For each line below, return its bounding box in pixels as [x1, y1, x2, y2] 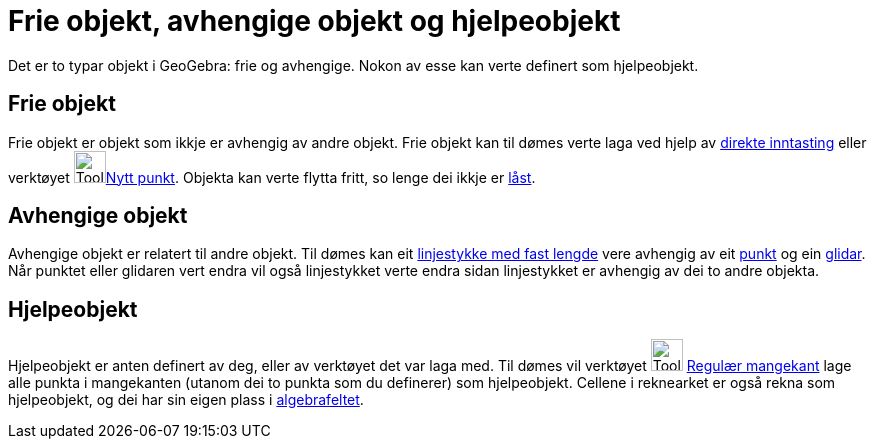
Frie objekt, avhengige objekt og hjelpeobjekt [8, 4, 621, 38]
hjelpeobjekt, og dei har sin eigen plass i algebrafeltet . [8, 391, 364, 409]
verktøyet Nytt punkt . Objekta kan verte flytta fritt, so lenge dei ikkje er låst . [8, 168, 536, 186]
